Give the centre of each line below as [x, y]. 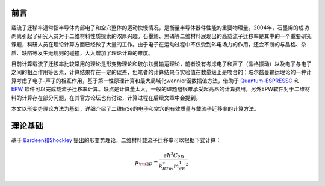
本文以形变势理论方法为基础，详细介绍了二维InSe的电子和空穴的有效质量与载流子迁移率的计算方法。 [135, 109]
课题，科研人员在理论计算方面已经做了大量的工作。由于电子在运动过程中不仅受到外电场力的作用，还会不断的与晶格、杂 [159, 45]
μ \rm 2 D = [147, 163]
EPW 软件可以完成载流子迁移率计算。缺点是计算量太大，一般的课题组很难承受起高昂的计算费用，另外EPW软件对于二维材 [161, 89]
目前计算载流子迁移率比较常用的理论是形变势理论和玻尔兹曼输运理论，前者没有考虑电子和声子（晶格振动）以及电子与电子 [161, 64]
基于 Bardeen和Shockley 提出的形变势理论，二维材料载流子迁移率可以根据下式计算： [116, 140]
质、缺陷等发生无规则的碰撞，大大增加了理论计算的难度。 [82, 53]
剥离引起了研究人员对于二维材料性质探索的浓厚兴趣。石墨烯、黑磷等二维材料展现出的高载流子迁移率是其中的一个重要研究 [161, 36]
